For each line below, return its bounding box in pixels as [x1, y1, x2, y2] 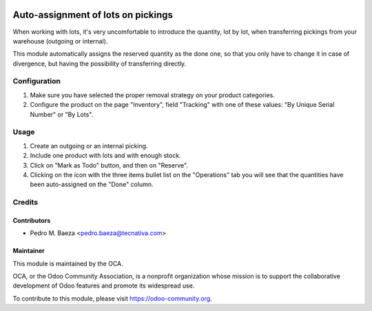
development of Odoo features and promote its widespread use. [12, 281, 195, 290]
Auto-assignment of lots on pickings [12, 9, 174, 21]
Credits [12, 197, 38, 207]
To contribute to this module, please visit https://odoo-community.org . [12, 294, 213, 303]
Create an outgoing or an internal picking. [30, 141, 148, 150]
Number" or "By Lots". [30, 110, 94, 119]
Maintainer [12, 247, 45, 255]
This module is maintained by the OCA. [12, 259, 123, 268]
